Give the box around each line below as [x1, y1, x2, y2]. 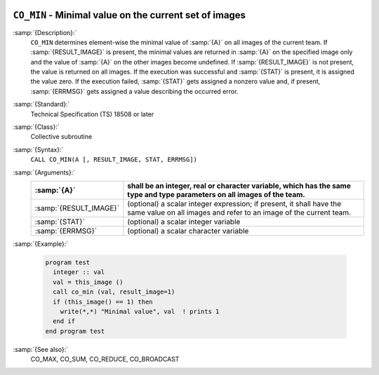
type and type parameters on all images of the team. [127, 189, 305, 199]
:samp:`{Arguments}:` [13, 168, 76, 177]
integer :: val [53, 268, 105, 276]
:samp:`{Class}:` [13, 123, 60, 131]
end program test [45, 327, 105, 335]
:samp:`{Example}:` [13, 239, 69, 248]
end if [53, 318, 76, 325]
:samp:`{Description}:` [13, 28, 77, 36]
